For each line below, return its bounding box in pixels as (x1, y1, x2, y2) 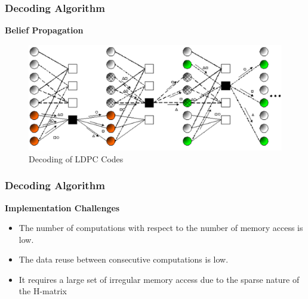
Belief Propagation (5, 24, 84, 36)
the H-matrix (19, 285, 67, 297)
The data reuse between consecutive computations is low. (19, 253, 229, 266)
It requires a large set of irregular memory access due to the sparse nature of (19, 273, 300, 285)
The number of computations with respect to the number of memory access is (19, 221, 303, 234)
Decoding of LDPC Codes (29, 152, 124, 165)
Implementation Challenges (5, 201, 120, 214)
